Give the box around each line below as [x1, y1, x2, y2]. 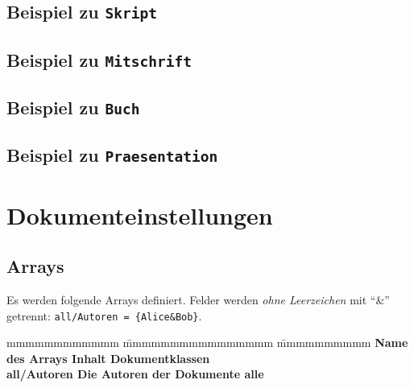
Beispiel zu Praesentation [6, 142, 218, 167]
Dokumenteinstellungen [6, 198, 273, 231]
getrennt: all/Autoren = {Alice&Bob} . [6, 307, 202, 324]
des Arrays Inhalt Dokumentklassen [6, 349, 210, 366]
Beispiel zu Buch [6, 95, 140, 120]
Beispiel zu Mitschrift [6, 47, 193, 72]
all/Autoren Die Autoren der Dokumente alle [6, 365, 264, 382]
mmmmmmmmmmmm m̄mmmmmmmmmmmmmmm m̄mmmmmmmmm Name [6, 334, 408, 351]
